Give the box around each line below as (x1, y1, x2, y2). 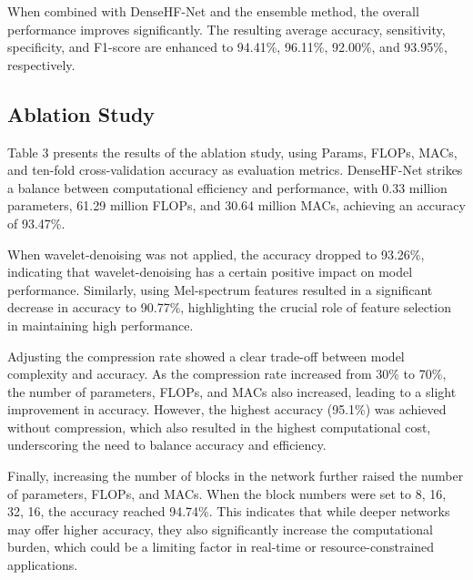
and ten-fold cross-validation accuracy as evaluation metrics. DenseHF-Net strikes (7, 160, 463, 179)
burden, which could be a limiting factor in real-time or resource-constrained (7, 537, 435, 556)
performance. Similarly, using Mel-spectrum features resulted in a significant (7, 280, 433, 299)
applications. (7, 555, 78, 575)
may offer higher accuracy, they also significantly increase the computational (7, 519, 433, 538)
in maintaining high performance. (7, 315, 194, 334)
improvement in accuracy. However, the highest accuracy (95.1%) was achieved (7, 400, 447, 419)
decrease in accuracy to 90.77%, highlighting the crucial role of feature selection (7, 298, 451, 317)
